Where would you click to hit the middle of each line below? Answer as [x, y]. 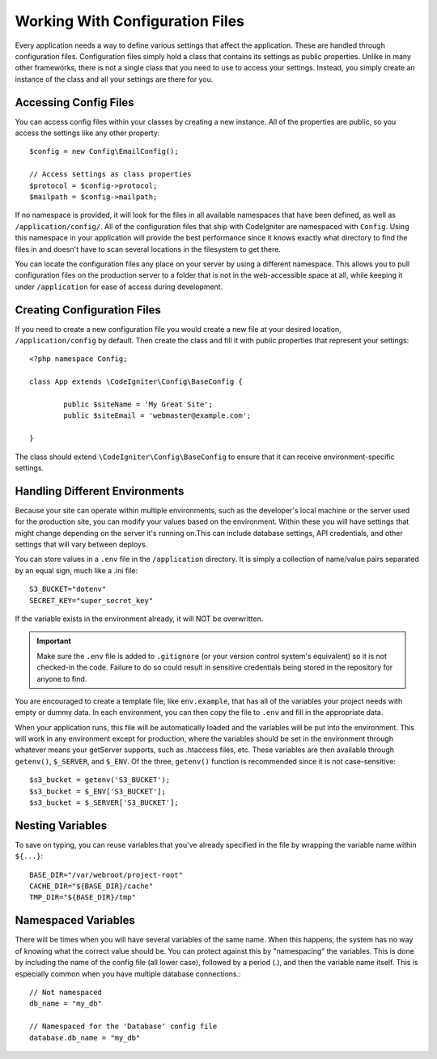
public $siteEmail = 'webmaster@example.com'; [157, 416]
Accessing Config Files [74, 102]
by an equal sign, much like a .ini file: [76, 570]
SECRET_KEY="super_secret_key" [91, 600]
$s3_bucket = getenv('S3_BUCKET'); [100, 780]
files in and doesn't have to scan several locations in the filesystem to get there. [148, 249]
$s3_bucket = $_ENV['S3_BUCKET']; [98, 791]
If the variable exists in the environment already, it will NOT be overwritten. [139, 619]
